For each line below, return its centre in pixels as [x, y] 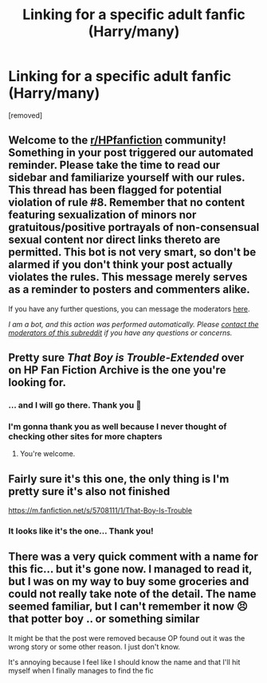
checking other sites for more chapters [85, 436]
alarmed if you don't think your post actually [121, 265]
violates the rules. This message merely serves [128, 277]
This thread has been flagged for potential [115, 190]
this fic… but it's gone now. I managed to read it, [130, 570]
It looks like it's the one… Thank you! [81, 531]
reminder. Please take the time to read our [114, 165]
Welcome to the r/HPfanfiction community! [118, 141]
